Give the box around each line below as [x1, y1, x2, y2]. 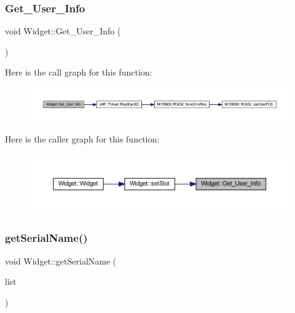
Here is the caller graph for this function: [5, 133, 160, 145]
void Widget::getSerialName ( [5, 254, 117, 267]
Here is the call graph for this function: [5, 66, 152, 79]
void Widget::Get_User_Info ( [5, 25, 121, 37]
